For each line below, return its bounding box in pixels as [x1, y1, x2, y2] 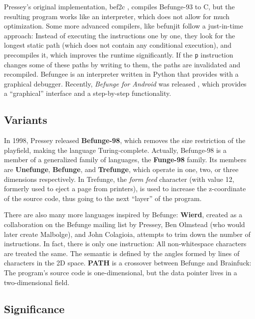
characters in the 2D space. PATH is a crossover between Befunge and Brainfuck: [4, 258, 252, 268]
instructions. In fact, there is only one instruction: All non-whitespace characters [4, 238, 247, 249]
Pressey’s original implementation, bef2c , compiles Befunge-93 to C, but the [4, 1, 235, 11]
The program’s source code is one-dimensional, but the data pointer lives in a [4, 267, 237, 277]
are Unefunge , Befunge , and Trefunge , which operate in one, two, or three [4, 164, 239, 174]
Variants [4, 112, 48, 127]
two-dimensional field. [4, 277, 70, 287]
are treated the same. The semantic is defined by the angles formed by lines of [4, 248, 240, 258]
